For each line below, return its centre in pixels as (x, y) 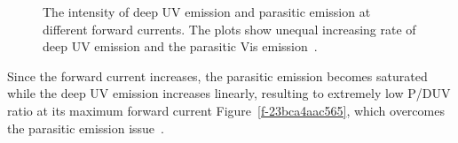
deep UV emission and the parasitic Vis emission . (180, 46)
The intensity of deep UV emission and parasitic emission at (207, 11)
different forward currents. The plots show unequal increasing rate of (229, 29)
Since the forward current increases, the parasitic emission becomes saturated (217, 75)
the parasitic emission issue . (86, 128)
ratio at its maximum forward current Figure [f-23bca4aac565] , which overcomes (226, 110)
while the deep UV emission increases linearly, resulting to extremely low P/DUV (229, 93)
